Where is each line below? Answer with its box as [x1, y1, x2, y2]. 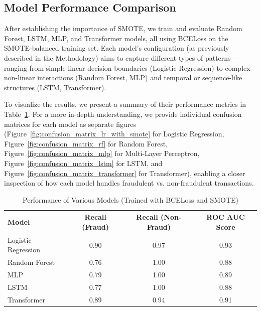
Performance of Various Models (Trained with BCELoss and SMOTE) [22, 194, 239, 205]
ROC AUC [206, 212, 245, 222]
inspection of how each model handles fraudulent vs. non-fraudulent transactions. [4, 178, 254, 188]
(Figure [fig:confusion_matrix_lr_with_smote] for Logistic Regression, [4, 128, 224, 139]
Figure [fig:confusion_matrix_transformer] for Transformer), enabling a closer [4, 168, 245, 178]
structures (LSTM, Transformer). [4, 82, 106, 92]
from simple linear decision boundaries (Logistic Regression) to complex [29, 62, 250, 73]
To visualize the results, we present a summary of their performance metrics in [4, 99, 246, 109]
